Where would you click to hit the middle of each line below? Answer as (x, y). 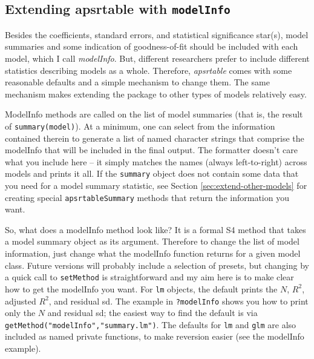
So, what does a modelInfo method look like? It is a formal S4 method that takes (155, 229)
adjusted (21, 301)
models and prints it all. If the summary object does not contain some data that (152, 173)
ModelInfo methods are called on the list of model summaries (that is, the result (154, 114)
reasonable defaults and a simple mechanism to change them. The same (137, 82)
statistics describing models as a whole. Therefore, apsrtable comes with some (149, 70)
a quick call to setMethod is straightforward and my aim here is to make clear (149, 277)
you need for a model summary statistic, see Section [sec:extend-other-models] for (156, 186)
